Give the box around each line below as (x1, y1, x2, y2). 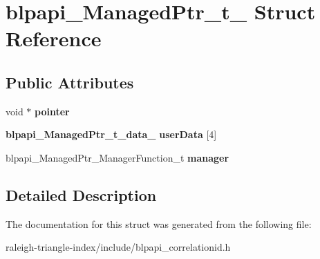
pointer (35, 104, 70, 118)
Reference (6, 24, 102, 52)
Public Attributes (6, 71, 134, 93)
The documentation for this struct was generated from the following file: (6, 216, 312, 231)
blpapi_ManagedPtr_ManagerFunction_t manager (6, 150, 229, 164)
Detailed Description (6, 184, 157, 205)
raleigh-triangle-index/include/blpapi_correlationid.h (6, 240, 231, 254)
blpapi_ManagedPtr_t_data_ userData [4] (6, 127, 217, 142)
